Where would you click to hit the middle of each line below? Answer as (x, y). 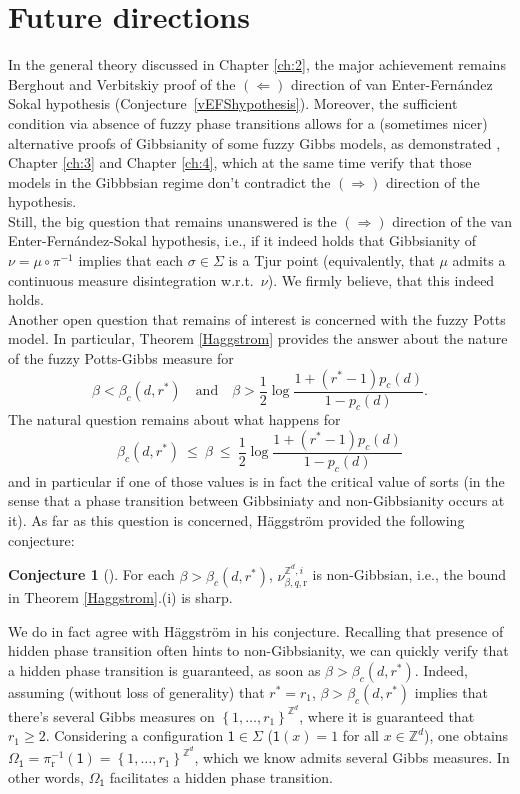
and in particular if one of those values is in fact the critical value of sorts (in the (256, 480)
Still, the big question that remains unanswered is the (172, 220)
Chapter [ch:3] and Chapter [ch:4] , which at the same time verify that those (240, 162)
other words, (46, 776)
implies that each (131, 260)
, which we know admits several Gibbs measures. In (352, 757)
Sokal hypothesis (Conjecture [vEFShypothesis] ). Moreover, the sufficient (233, 103)
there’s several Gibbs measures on (111, 715)
